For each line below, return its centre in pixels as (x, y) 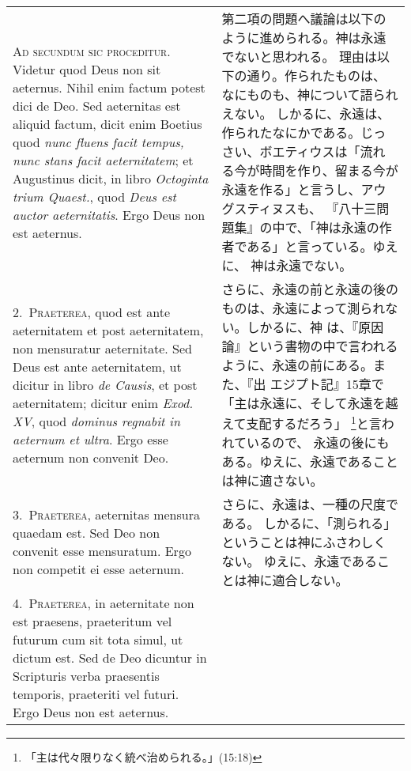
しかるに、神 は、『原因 (315, 327)
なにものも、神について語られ (310, 94)
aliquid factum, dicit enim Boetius (107, 123)
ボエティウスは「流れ (322, 151)
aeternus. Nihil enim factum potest (109, 87)
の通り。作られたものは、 (310, 76)
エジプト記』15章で (327, 384)
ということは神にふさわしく (304, 542)
